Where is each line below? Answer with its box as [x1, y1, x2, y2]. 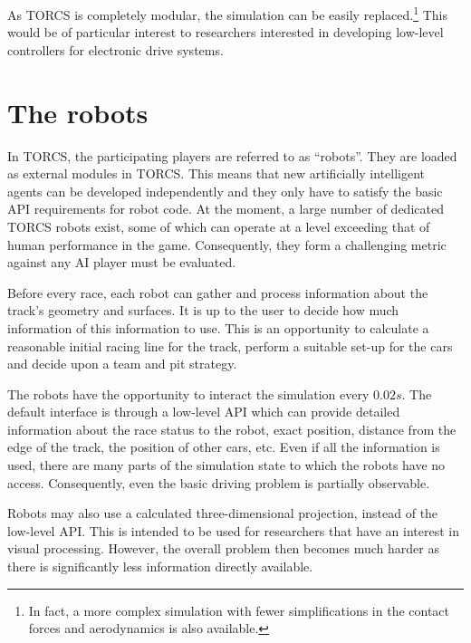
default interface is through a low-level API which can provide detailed [7, 402, 400, 421]
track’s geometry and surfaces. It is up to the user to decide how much [7, 301, 399, 320]
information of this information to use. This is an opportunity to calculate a [7, 318, 429, 337]
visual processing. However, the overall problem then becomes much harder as [7, 539, 439, 558]
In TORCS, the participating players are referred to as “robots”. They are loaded [7, 146, 457, 165]
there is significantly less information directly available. [7, 557, 313, 576]
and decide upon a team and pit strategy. [7, 354, 237, 373]
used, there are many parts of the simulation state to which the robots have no [7, 456, 446, 475]
